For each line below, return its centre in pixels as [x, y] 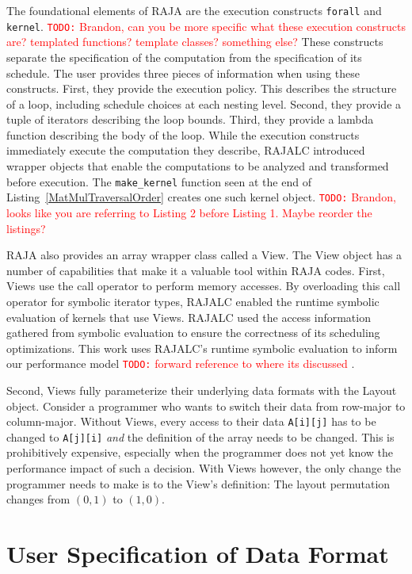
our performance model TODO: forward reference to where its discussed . [181, 364]
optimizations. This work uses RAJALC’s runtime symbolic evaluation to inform [202, 348]
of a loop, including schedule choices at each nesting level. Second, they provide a [204, 103]
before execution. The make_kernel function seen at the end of [159, 181]
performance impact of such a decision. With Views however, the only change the [204, 468]
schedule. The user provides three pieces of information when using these [183, 73]
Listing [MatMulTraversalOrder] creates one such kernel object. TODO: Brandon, [201, 197]
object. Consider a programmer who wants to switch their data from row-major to [206, 406]
